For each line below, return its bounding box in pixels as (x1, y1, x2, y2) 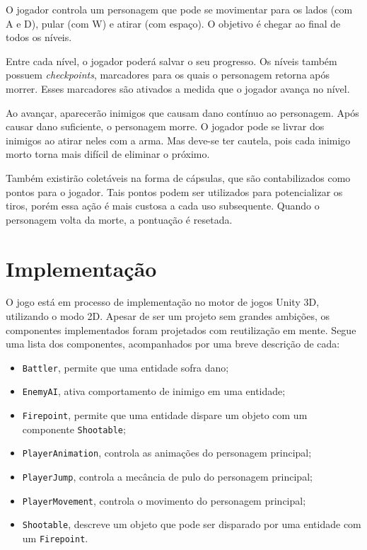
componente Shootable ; (22, 421, 126, 436)
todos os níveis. (6, 30, 72, 45)
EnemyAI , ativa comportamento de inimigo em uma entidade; (22, 384, 286, 399)
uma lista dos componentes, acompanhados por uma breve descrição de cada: (6, 336, 340, 351)
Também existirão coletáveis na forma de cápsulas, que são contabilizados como (6, 170, 351, 185)
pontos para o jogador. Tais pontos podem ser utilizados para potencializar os (6, 184, 343, 199)
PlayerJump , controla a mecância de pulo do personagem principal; (22, 469, 313, 484)
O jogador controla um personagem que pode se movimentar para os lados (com (6, 2, 353, 16)
